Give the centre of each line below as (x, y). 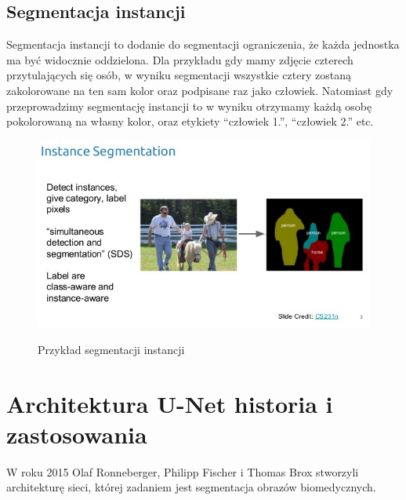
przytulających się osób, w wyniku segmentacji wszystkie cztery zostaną (179, 75)
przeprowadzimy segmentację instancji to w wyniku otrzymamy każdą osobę (189, 106)
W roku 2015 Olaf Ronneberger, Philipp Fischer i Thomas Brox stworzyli (183, 471)
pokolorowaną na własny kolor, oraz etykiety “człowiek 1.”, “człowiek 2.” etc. (190, 121)
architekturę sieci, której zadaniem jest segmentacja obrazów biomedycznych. (191, 487)
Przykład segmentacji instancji (111, 349)
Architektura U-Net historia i (170, 403)
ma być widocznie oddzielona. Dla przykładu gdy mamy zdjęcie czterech (180, 59)
